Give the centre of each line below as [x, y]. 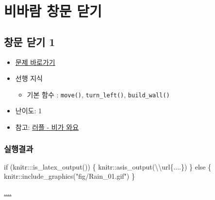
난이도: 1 [28, 111]
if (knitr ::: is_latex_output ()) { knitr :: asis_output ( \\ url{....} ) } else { [108, 166]
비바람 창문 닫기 [53, 11]
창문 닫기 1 [30, 41]
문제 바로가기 [35, 62]
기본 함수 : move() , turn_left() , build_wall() [98, 94]
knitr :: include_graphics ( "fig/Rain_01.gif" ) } [69, 176]
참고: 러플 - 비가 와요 [47, 127]
